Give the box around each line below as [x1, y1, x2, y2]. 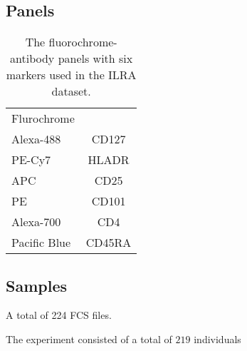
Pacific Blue [11, 234, 71, 251]
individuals [194, 332, 241, 346]
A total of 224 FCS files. [6, 307, 112, 322]
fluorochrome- [48, 34, 117, 51]
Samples [6, 274, 67, 296]
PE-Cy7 [11, 151, 51, 168]
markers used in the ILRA [6, 66, 137, 83]
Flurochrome [11, 110, 75, 127]
